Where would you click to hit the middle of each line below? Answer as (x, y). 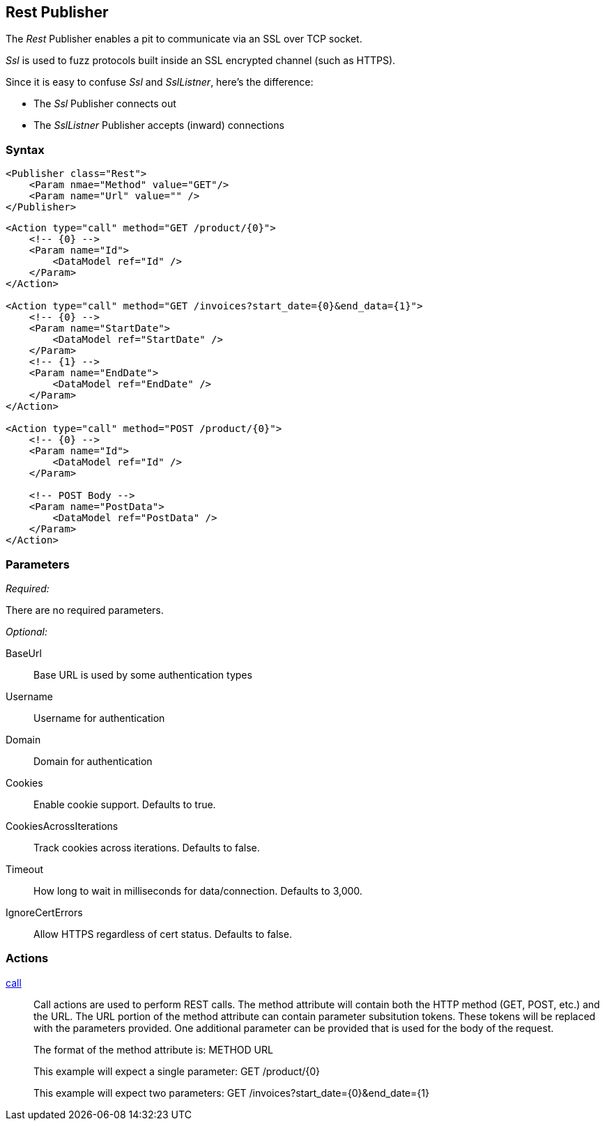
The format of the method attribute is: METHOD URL (153, 1049)
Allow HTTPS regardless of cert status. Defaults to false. (163, 934)
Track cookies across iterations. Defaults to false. (147, 847)
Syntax (25, 149)
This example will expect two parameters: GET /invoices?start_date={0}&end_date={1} (231, 1093)
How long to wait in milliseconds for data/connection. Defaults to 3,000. (198, 890)
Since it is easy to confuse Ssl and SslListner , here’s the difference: (160, 82)
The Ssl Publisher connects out (105, 104)
